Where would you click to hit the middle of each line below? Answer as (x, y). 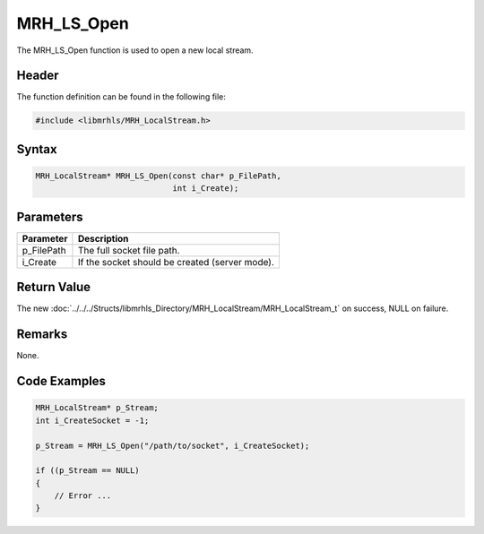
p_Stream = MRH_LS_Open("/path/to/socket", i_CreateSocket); (173, 445)
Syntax (37, 149)
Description (103, 238)
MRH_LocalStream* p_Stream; (97, 408)
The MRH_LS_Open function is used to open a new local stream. (135, 50)
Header (38, 76)
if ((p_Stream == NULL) (88, 471)
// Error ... (83, 496)
